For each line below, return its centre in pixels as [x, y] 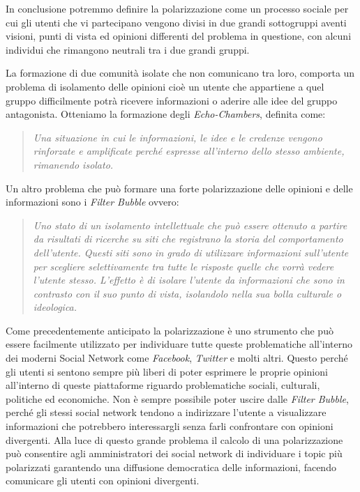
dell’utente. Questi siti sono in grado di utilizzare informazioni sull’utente [191, 252]
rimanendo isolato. [73, 164]
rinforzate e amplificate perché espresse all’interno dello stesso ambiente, [189, 151]
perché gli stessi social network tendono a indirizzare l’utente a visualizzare [166, 412]
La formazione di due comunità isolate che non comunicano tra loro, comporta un [180, 73]
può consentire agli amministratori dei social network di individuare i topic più [174, 453]
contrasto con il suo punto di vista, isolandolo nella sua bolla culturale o [187, 293]
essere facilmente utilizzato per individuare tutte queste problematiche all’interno [179, 344]
